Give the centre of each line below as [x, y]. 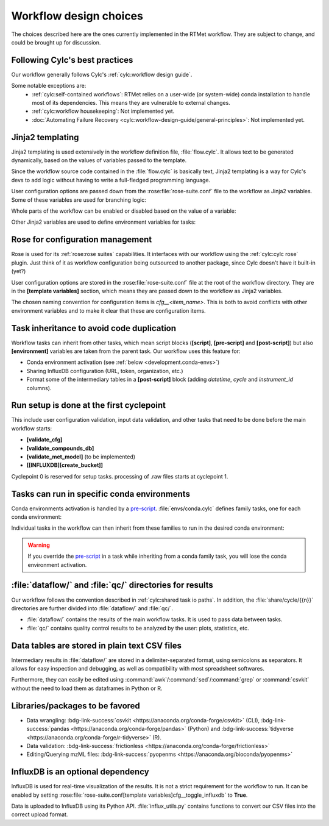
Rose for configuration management [82, 240]
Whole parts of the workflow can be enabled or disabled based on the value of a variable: [124, 211]
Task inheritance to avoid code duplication [94, 328]
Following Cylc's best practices [72, 60]
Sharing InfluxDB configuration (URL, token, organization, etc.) [105, 371]
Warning [39, 545]
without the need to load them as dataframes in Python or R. [87, 688]
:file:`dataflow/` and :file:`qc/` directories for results [112, 585]
